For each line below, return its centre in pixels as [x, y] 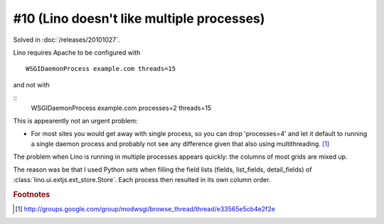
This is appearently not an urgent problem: [75, 121]
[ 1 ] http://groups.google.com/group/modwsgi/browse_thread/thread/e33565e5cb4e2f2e [145, 208]
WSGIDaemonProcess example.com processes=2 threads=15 [121, 108]
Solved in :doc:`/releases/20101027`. [66, 40]
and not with [31, 84]
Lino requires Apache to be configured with [77, 52]
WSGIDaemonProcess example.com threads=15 [101, 69]
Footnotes [32, 194]
